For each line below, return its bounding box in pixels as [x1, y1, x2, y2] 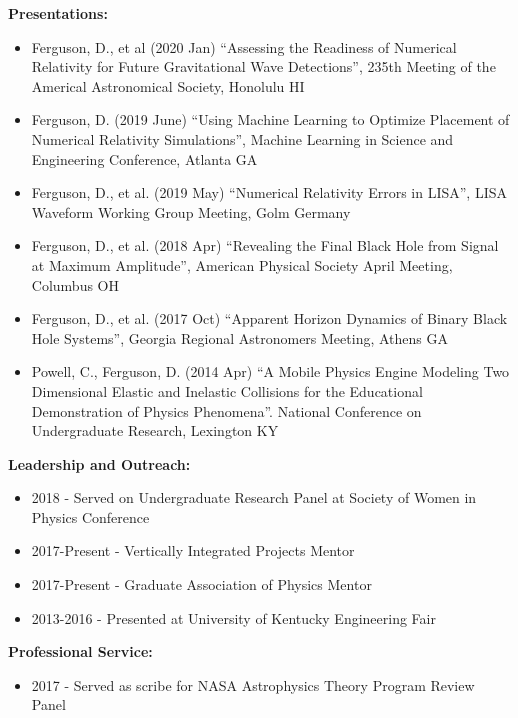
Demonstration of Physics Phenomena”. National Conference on [31, 400, 422, 421]
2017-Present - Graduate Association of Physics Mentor [31, 574, 372, 595]
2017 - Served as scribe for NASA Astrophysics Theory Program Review [31, 674, 475, 695]
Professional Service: [8, 641, 153, 662]
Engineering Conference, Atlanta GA [31, 148, 258, 169]
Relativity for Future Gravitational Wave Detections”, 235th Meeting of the [31, 56, 496, 77]
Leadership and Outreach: [8, 453, 191, 474]
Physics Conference [31, 506, 150, 527]
